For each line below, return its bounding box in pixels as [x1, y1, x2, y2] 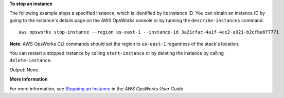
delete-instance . [9, 57, 52, 64]
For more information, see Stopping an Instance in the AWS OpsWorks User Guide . [9, 85, 185, 92]
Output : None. [9, 67, 40, 73]
